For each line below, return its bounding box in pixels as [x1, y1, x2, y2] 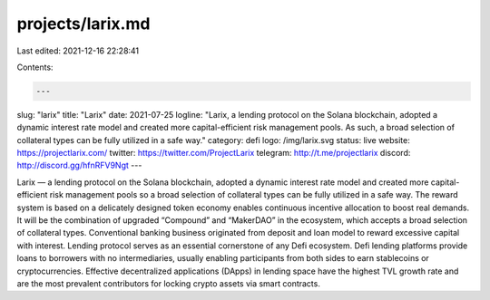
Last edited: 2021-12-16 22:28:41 [16, 45, 140, 56]
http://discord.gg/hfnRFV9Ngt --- [16, 160, 142, 171]
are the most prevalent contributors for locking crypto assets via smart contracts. [16, 277, 321, 289]
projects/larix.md [16, 14, 151, 34]
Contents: [16, 62, 54, 73]
